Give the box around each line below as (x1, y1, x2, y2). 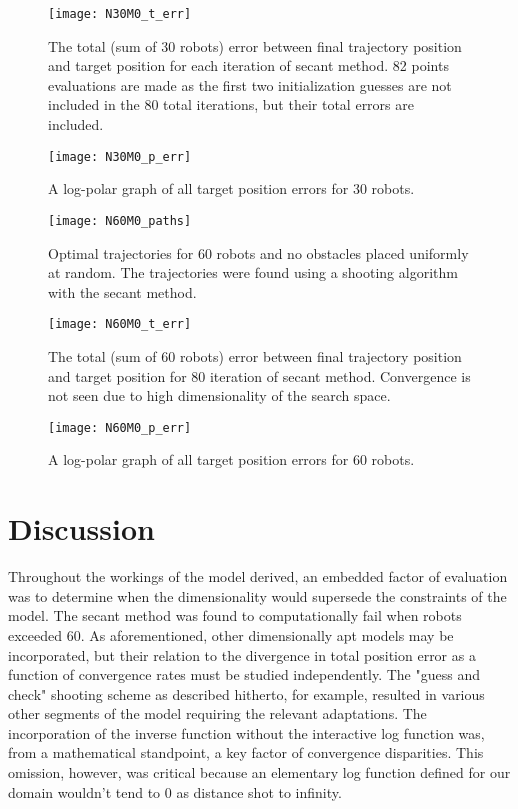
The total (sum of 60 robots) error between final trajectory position (48, 345, 462, 366)
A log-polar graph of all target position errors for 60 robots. (48, 449, 415, 470)
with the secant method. (48, 281, 197, 302)
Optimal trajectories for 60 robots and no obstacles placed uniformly (48, 242, 469, 263)
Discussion (8, 508, 155, 549)
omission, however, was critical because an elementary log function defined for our (8, 762, 511, 783)
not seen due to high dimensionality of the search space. (48, 385, 391, 406)
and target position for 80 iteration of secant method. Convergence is (48, 365, 471, 386)
